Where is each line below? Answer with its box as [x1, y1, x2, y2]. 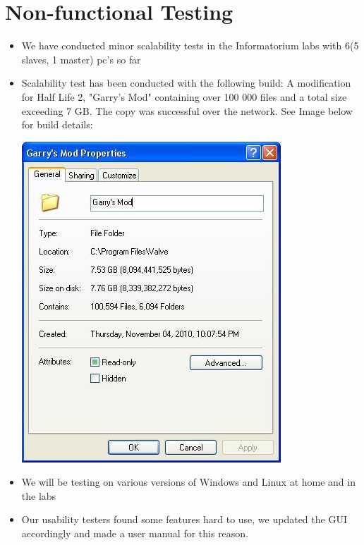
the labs [21, 488, 56, 503]
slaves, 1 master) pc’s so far [21, 51, 141, 66]
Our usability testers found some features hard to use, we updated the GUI [21, 512, 347, 527]
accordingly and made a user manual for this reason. [21, 526, 249, 541]
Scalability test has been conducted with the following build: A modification [21, 75, 351, 90]
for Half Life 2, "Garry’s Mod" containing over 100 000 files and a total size [21, 89, 347, 104]
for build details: [21, 117, 93, 132]
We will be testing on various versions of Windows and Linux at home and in [21, 474, 356, 489]
